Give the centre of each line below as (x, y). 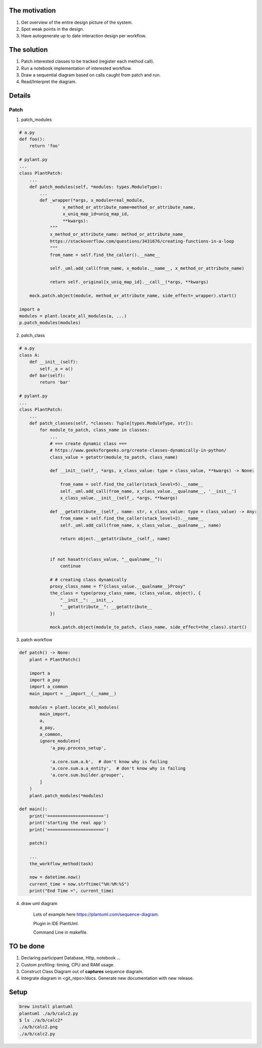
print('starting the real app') (68, 823)
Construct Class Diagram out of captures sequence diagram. (82, 971)
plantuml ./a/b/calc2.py (49, 1013)
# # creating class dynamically (88, 579)
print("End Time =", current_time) (72, 891)
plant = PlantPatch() (55, 659)
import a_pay (45, 680)
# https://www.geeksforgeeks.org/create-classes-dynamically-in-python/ (138, 450)
